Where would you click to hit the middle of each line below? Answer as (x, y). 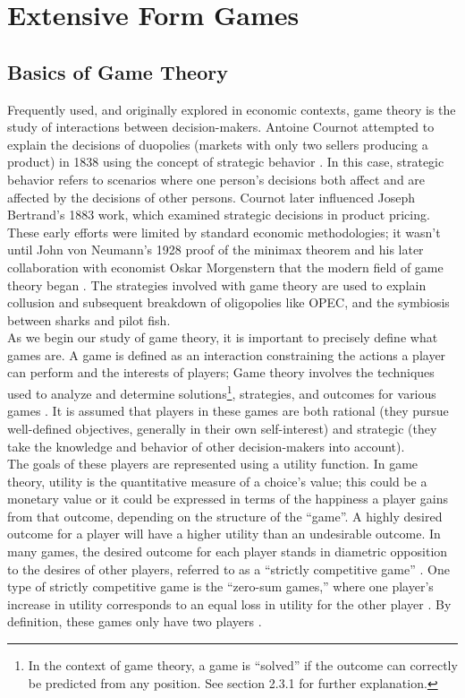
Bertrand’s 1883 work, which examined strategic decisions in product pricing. (219, 215)
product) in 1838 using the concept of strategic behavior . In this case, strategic (226, 162)
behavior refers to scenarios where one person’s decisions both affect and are (216, 179)
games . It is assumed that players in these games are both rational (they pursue (228, 411)
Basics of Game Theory (118, 71)
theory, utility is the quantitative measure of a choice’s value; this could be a (217, 481)
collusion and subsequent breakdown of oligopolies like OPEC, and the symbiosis (228, 302)
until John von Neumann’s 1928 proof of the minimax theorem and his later (216, 250)
